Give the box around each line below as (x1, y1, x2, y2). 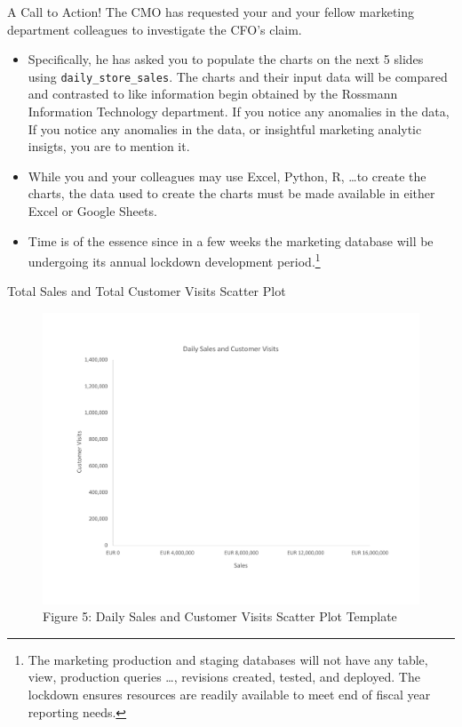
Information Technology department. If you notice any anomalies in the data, (28, 102, 450, 121)
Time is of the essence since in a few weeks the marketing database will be (28, 231, 434, 250)
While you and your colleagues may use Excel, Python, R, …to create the (28, 166, 426, 185)
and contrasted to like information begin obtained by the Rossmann (28, 84, 398, 103)
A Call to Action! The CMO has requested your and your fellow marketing (7, 3, 415, 20)
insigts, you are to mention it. (28, 137, 190, 156)
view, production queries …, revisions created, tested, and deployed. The (28, 667, 420, 686)
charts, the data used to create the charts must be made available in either (28, 184, 435, 203)
